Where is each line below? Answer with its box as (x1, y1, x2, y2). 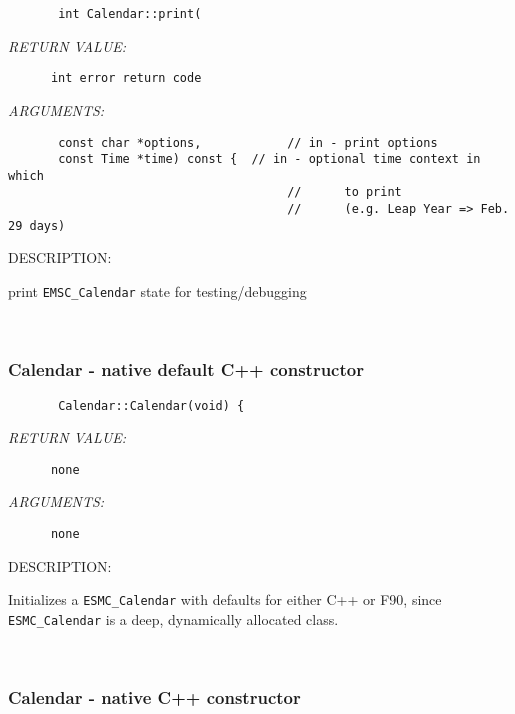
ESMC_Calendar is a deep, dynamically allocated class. (8, 608, 339, 629)
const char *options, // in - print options (58, 135, 438, 150)
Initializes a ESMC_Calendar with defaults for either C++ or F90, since (8, 589, 442, 610)
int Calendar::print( (58, 7, 202, 21)
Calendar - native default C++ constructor (8, 357, 364, 382)
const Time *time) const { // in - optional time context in (58, 152, 481, 167)
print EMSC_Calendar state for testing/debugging (8, 281, 307, 302)
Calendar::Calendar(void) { (58, 398, 245, 413)
